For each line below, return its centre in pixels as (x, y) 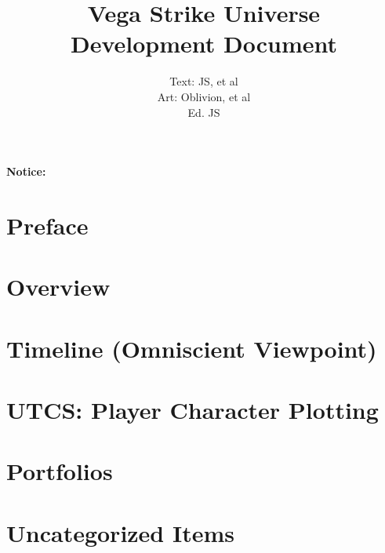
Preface (47, 225)
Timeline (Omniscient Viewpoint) (192, 348)
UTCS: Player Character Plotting (192, 409)
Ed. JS (204, 112)
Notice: (26, 171)
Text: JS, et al (204, 81)
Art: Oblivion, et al (204, 96)
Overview (58, 287)
